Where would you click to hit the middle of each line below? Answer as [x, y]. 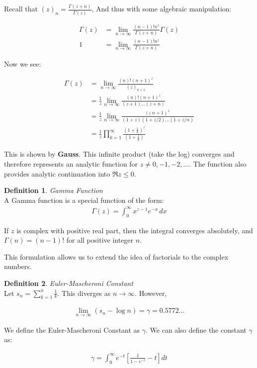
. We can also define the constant [196, 329]
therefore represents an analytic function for [71, 163]
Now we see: [23, 63]
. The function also [218, 163]
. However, [151, 293]
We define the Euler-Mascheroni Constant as [72, 329]
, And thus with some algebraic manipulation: [162, 9]
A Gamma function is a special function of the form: [84, 200]
